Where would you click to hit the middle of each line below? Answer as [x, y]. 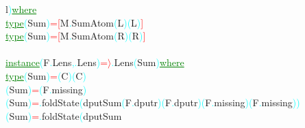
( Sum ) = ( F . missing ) [46, 89]
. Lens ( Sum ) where [148, 62]
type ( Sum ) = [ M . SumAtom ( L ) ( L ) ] [75, 22]
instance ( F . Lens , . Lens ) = [57, 62]
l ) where [21, 9]
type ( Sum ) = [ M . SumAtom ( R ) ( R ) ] [76, 36]
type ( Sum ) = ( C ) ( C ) [46, 75]
